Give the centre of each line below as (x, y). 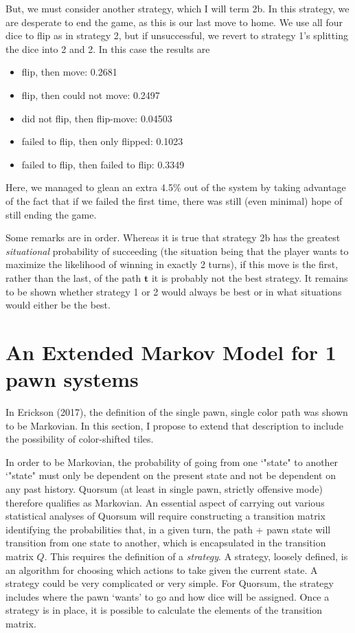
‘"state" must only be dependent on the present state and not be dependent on (171, 475)
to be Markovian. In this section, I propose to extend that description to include (175, 425)
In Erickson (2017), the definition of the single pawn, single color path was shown (177, 412)
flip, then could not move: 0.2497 (91, 95)
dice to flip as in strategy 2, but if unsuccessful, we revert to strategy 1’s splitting (177, 35)
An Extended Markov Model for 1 (171, 352)
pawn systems (72, 379)
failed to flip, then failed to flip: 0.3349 (103, 164)
